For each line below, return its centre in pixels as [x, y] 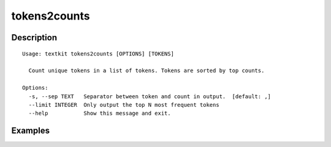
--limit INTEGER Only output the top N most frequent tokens [124, 105]
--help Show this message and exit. [100, 113]
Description [34, 38]
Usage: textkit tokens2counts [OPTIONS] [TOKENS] [98, 54]
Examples [31, 131]
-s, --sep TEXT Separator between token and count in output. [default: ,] [150, 96]
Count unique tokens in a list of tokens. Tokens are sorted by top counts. [146, 71]
